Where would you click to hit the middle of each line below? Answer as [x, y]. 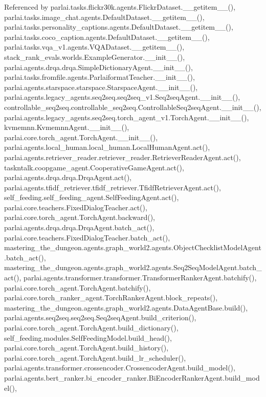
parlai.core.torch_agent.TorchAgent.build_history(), [86, 348]
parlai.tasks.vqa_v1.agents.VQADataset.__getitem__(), [94, 47]
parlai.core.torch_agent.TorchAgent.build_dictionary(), [91, 327]
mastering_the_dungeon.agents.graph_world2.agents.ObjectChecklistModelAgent [133, 247]
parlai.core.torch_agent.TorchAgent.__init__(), [81, 137]
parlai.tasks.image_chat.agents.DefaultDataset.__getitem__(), [104, 17]
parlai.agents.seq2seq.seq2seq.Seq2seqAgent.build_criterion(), [100, 317]
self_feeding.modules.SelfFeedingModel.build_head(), [88, 337]
